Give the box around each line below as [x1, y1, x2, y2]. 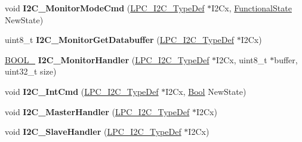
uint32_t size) [5, 65, 57, 78]
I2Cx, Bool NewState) [165, 85, 246, 97]
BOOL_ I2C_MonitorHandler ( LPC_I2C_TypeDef [5, 53, 209, 66]
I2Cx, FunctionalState [211, 2, 292, 14]
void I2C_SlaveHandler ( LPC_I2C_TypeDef [5, 125, 181, 138]
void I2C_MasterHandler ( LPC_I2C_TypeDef [5, 105, 190, 118]
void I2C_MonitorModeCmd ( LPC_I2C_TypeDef [5, 2, 205, 14]
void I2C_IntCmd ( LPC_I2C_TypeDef [5, 85, 159, 97]
